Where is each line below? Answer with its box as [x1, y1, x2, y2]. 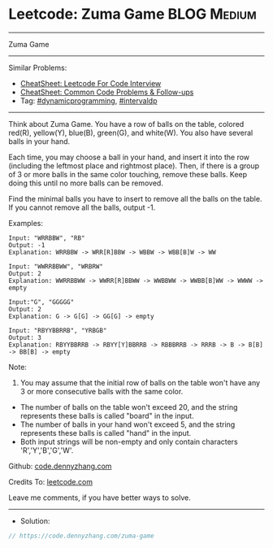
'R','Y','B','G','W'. [19, 445, 74, 455]
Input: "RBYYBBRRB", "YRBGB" [8, 326, 107, 334]
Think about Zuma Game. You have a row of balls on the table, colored [8, 119, 245, 128]
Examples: [8, 218, 43, 228]
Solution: [19, 515, 50, 525]
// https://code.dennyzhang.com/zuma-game [8, 532, 154, 540]
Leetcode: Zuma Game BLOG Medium [8, 5, 258, 24]
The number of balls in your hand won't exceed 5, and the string [19, 420, 236, 429]
